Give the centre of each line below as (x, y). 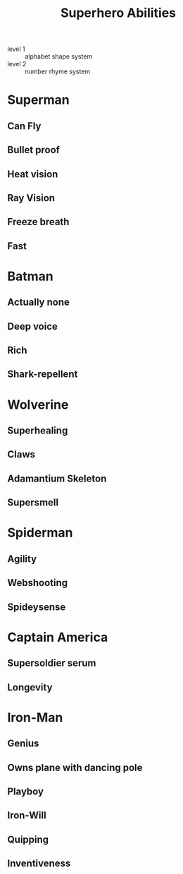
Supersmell (33, 503)
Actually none (39, 303)
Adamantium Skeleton (57, 478)
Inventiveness (39, 864)
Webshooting (38, 583)
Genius (23, 744)
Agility (22, 559)
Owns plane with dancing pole (75, 767)
